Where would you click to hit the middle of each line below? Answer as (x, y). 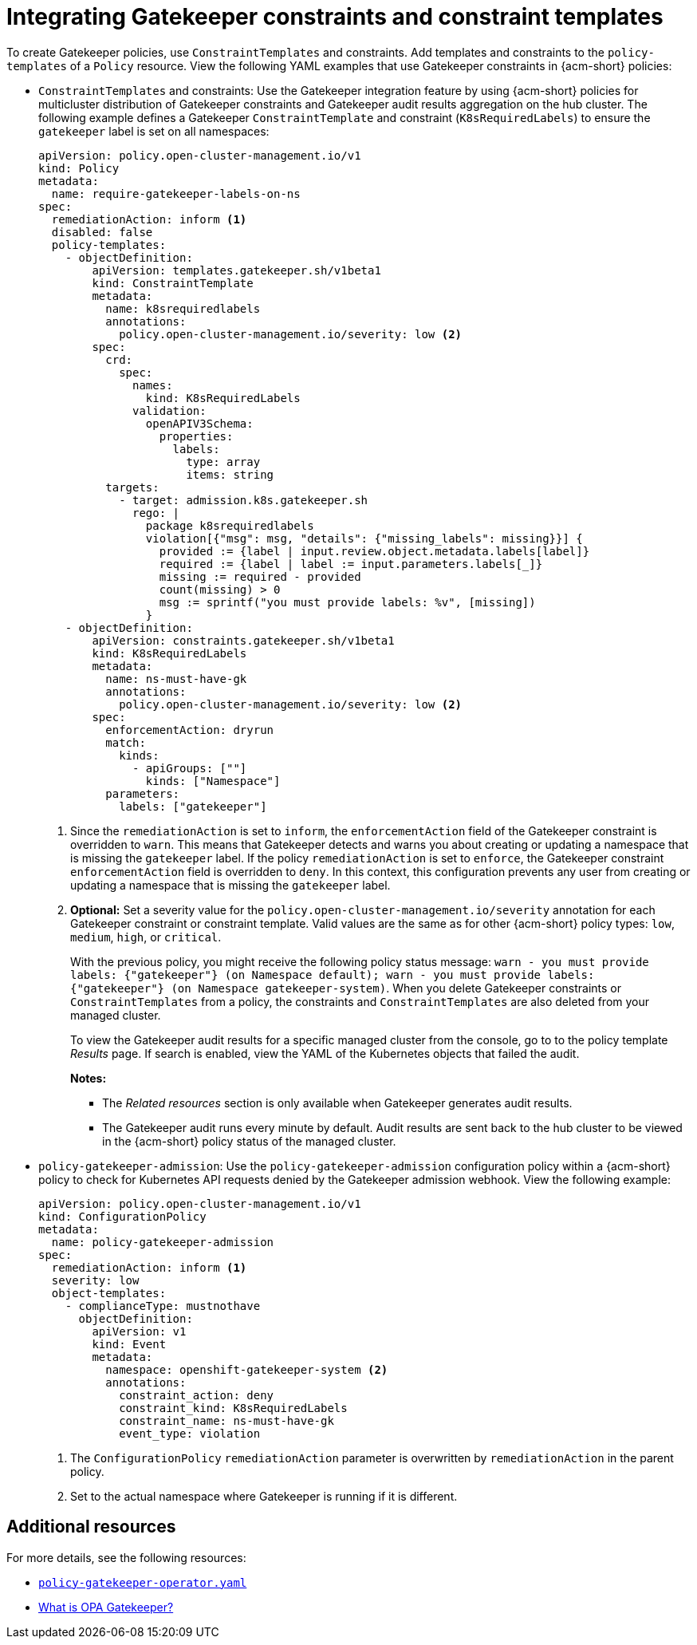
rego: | (156, 513)
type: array (223, 462)
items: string (230, 474)
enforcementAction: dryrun (190, 730)
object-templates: (109, 1293)
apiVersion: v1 (139, 1331)
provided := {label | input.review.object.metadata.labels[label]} (374, 551)
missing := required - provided (260, 576)
